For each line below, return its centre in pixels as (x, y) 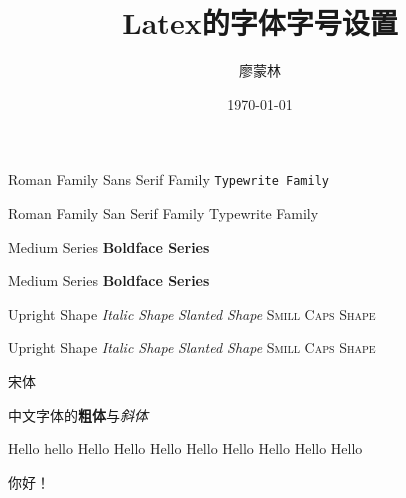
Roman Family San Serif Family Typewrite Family (163, 212)
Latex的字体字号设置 (260, 22)
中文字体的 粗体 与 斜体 (78, 414)
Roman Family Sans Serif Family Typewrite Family (169, 179)
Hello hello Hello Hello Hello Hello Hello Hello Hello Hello (185, 448)
